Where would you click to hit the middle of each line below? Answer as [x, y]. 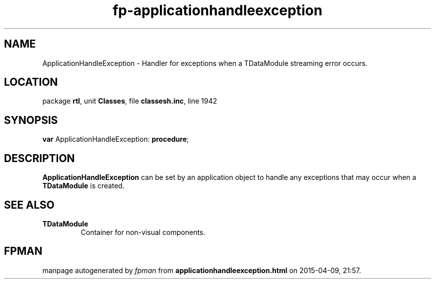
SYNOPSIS [31, 120]
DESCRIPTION [39, 158]
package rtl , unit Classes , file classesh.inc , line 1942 [130, 101]
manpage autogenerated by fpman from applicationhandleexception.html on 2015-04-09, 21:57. [202, 270]
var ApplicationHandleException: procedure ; [116, 139]
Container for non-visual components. [143, 232]
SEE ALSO [29, 205]
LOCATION [31, 82]
